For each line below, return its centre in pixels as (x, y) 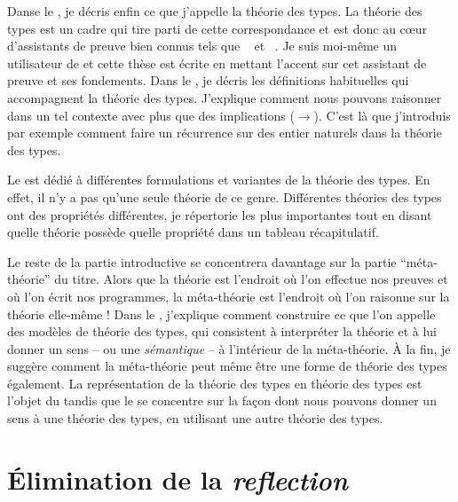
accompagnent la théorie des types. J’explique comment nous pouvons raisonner (225, 97)
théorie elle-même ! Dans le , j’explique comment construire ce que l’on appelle (221, 314)
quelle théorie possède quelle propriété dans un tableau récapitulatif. (193, 232)
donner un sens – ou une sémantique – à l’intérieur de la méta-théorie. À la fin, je (229, 348)
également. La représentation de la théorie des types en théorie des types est (215, 383)
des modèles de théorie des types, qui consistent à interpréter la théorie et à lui (222, 331)
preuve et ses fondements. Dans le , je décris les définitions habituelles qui (208, 80)
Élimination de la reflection (178, 479)
